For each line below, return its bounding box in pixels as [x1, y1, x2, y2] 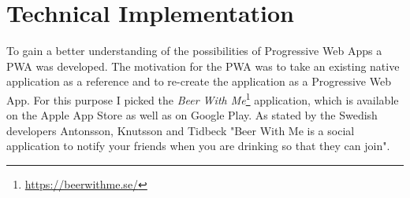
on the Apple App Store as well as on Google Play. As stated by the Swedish [6, 107, 378, 123]
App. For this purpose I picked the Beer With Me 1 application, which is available [6, 89, 399, 108]
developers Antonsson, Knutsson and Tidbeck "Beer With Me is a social [6, 122, 355, 138]
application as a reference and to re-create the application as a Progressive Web [6, 73, 391, 90]
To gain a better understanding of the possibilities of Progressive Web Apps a [6, 42, 382, 59]
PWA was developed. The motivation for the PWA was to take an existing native [6, 57, 400, 74]
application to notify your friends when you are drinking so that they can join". [6, 137, 390, 154]
